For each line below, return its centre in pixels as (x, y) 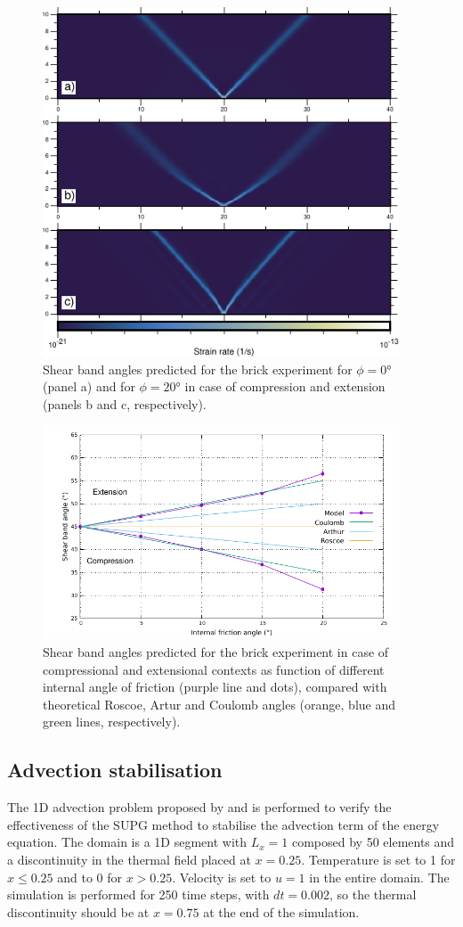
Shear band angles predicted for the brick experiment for (198, 369)
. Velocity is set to (222, 877)
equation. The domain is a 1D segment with (127, 842)
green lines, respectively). (112, 722)
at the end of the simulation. (281, 911)
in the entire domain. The (379, 877)
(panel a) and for (89, 386)
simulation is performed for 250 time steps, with (138, 894)
